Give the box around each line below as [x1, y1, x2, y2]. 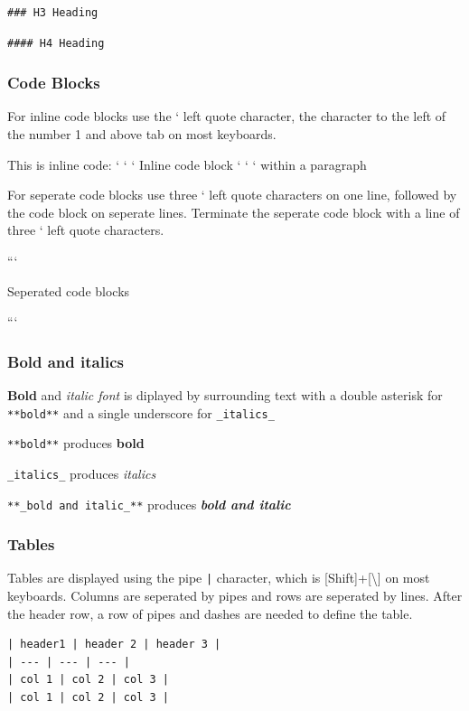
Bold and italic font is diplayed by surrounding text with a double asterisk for [7, 385, 443, 404]
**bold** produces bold [7, 434, 145, 453]
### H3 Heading [7, 6, 98, 19]
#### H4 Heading [7, 36, 105, 50]
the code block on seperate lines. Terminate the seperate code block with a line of [7, 202, 460, 221]
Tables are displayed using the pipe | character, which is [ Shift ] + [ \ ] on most [7, 568, 430, 587]
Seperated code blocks [7, 281, 130, 300]
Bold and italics [7, 350, 124, 372]
